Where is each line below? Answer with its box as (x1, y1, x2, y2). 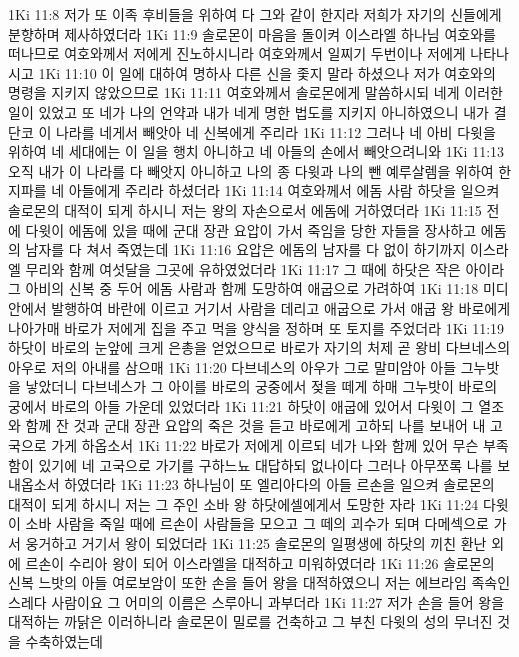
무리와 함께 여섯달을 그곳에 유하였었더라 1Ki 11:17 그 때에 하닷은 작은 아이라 (25, 258, 505, 279)
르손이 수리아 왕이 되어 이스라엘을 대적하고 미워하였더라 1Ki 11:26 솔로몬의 (25, 552, 495, 573)
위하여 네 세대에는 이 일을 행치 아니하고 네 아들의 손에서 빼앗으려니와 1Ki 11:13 (8, 141, 505, 162)
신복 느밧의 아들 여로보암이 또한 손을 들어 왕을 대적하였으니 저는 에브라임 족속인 (8, 572, 511, 593)
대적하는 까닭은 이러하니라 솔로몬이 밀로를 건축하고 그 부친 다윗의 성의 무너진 (8, 611, 493, 632)
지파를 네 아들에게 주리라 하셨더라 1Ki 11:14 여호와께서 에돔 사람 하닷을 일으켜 (8, 180, 500, 201)
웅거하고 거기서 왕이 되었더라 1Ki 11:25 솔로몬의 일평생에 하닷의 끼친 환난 (25, 533, 487, 554)
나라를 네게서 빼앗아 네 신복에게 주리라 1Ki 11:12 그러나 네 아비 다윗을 (55, 121, 496, 142)
